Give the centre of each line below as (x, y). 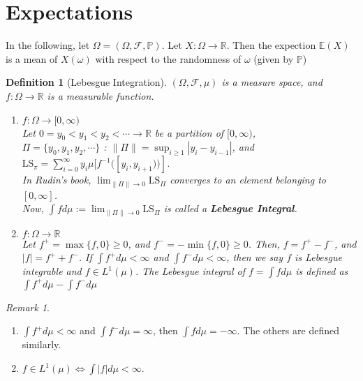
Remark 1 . (28, 307)
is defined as (322, 271)
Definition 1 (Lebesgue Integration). (86, 82)
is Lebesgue (318, 257)
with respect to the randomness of (168, 58)
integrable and (52, 271)
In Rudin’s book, (57, 180)
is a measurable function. (101, 95)
